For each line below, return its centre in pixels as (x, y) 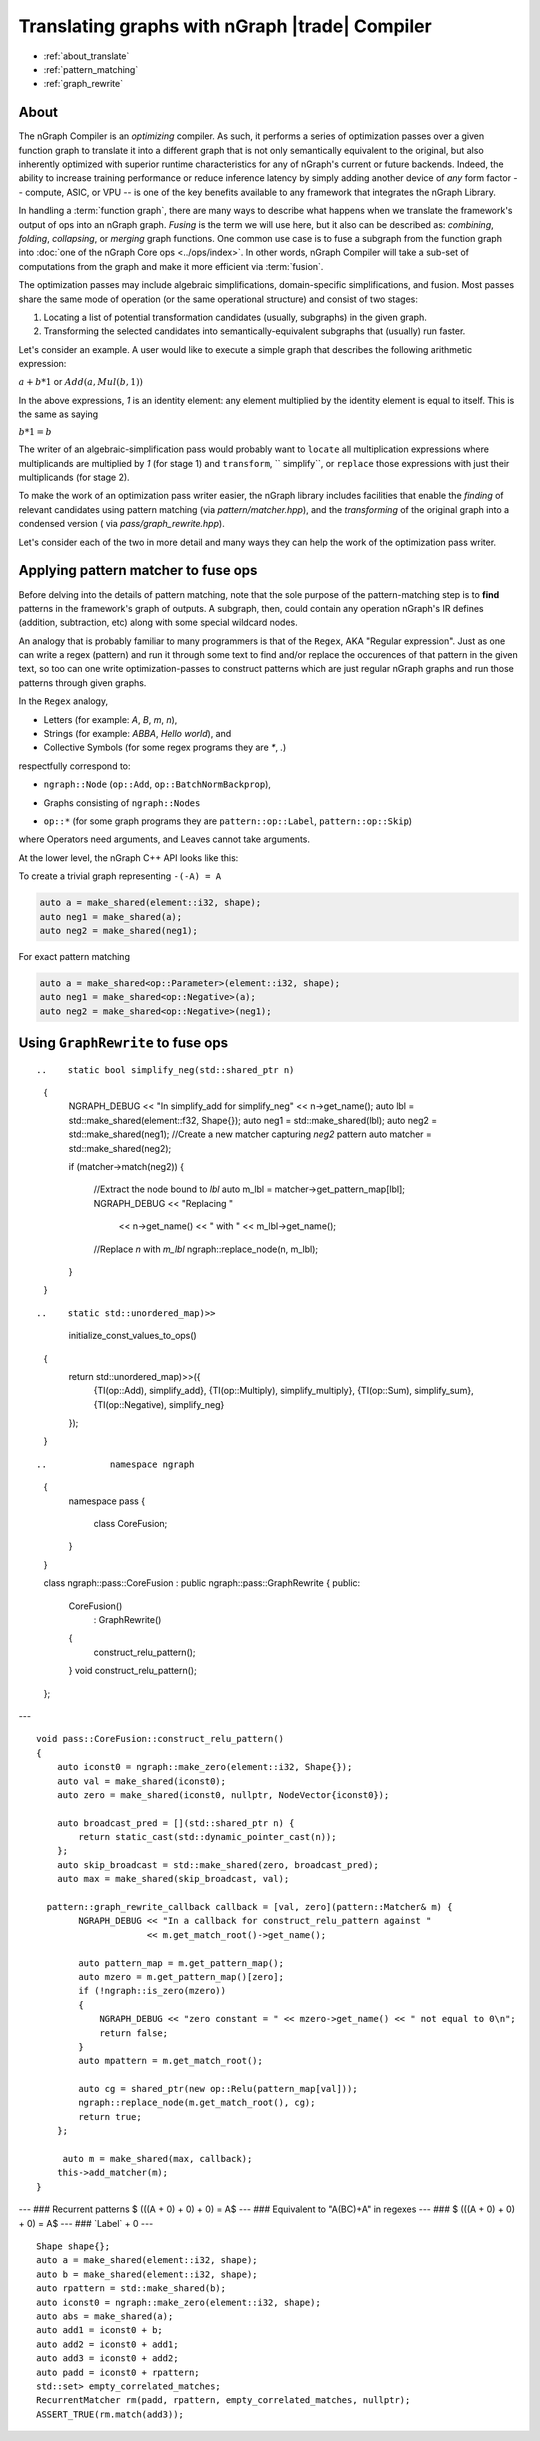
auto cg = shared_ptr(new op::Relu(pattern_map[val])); (218, 2089)
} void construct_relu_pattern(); (132, 1671)
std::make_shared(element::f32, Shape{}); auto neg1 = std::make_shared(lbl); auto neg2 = (253, 1120)
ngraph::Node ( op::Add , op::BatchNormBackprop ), (157, 784)
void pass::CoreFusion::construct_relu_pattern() (160, 1739)
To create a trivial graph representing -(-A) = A (120, 876)
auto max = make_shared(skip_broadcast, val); (173, 1879)
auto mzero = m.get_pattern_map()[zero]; (181, 1976)
